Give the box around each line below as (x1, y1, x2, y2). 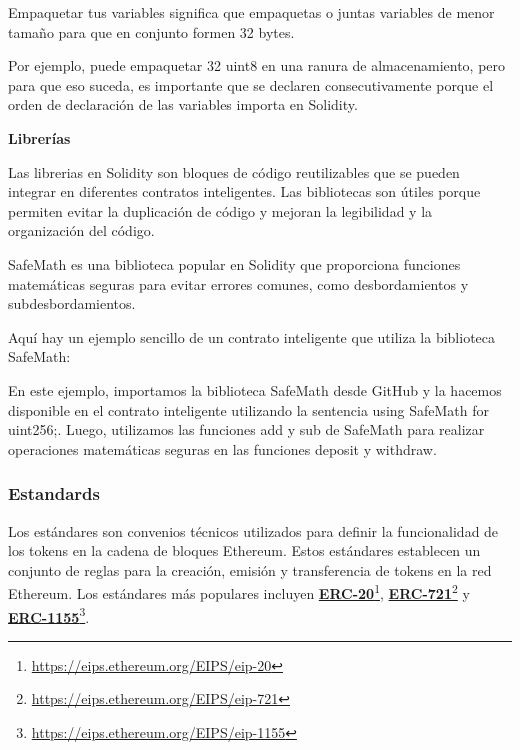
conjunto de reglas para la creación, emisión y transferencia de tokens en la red (8, 559, 492, 580)
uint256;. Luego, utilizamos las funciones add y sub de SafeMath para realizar (8, 419, 485, 440)
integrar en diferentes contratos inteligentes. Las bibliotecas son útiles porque (8, 181, 481, 202)
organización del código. (8, 220, 155, 241)
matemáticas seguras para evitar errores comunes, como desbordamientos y (8, 273, 469, 294)
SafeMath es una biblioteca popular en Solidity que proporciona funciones (8, 253, 461, 274)
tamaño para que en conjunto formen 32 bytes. (8, 21, 295, 42)
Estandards (8, 481, 100, 506)
